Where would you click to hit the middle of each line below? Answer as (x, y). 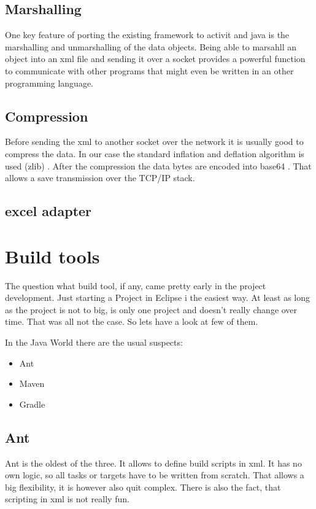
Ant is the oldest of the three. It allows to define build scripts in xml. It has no (153, 463)
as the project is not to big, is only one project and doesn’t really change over (151, 309)
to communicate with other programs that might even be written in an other (149, 70)
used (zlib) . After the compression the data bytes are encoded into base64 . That (158, 165)
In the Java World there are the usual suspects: (94, 342)
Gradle (32, 404)
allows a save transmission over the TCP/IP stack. (100, 178)
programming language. (49, 83)
